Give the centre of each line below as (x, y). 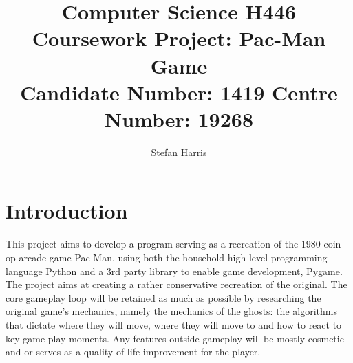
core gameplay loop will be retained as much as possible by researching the (163, 297)
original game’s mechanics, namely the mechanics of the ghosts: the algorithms (171, 311)
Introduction (67, 211)
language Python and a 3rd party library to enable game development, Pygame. (174, 271)
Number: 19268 (179, 119)
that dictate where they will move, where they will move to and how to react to (174, 324)
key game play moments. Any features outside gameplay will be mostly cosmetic (175, 338)
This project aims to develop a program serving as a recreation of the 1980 (163, 244)
